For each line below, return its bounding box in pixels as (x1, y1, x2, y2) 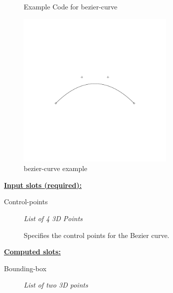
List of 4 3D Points (24, 213, 83, 223)
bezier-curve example (24, 163, 87, 174)
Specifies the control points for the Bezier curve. (24, 230, 170, 240)
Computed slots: (4, 246, 61, 257)
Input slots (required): (4, 179, 82, 190)
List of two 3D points (24, 280, 88, 290)
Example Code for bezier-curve (24, 1, 118, 11)
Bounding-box (4, 263, 46, 273)
